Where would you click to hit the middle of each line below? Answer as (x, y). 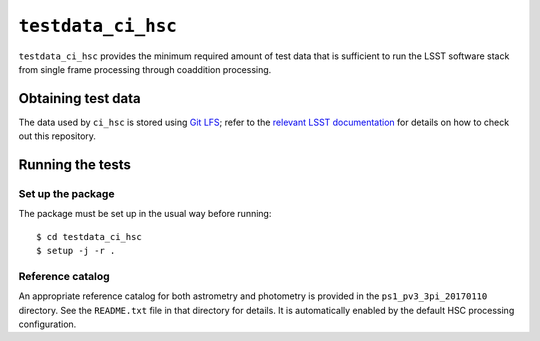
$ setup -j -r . (76, 251)
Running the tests (75, 165)
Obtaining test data (80, 98)
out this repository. (57, 136)
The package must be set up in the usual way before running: (145, 214)
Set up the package (66, 194)
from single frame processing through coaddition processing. (145, 69)
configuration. (47, 324)
